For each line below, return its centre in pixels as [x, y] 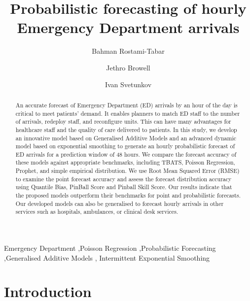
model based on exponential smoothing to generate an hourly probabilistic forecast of [125, 146]
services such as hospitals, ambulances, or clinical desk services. [97, 212]
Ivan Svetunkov [128, 84]
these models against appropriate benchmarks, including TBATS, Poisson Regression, [125, 162]
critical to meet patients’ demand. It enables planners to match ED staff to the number [128, 113]
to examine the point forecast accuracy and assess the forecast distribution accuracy [124, 179]
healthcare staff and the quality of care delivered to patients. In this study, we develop [126, 129]
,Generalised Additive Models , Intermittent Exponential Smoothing [107, 257]
